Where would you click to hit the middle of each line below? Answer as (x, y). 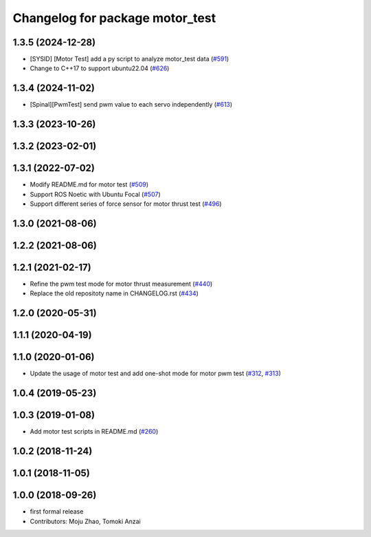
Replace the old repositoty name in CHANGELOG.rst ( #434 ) (114, 293)
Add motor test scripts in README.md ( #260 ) (94, 432)
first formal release (57, 512)
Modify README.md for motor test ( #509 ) (89, 185)
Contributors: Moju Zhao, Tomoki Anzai (85, 521)
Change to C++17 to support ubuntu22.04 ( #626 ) (100, 68)
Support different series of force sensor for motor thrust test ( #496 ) (126, 204)
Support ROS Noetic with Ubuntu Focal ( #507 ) (95, 194)
